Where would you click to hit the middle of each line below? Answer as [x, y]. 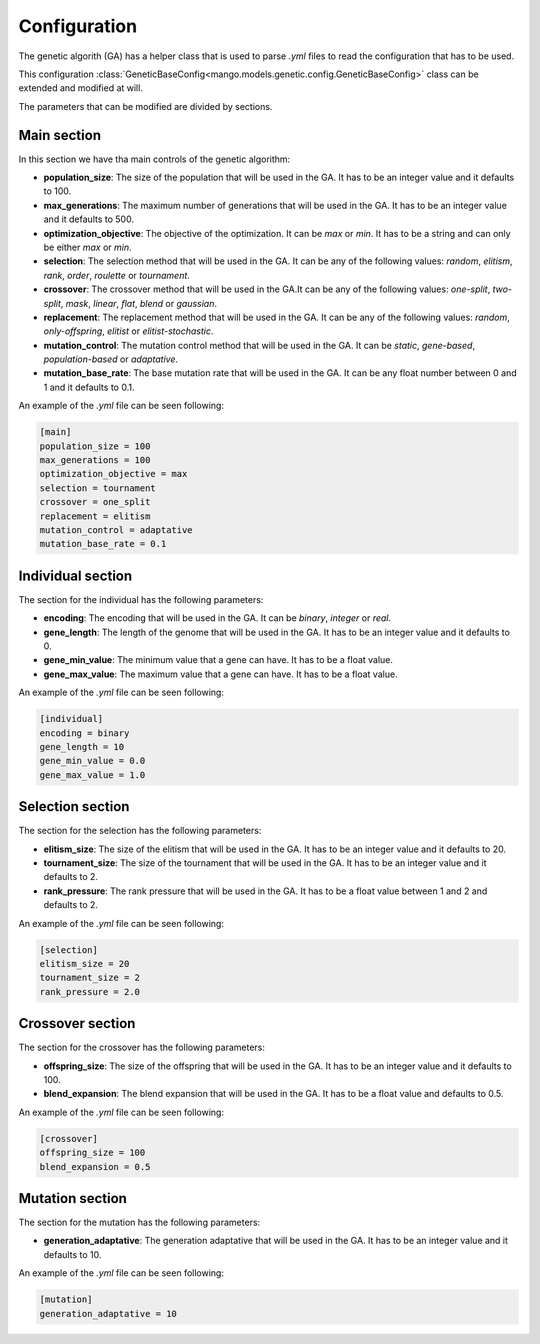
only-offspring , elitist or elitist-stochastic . [128, 331]
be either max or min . [87, 247]
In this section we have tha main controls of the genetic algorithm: [154, 159]
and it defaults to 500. [89, 219]
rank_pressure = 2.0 [89, 991]
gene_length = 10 [82, 746]
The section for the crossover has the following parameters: [141, 1047]
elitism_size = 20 [84, 963]
